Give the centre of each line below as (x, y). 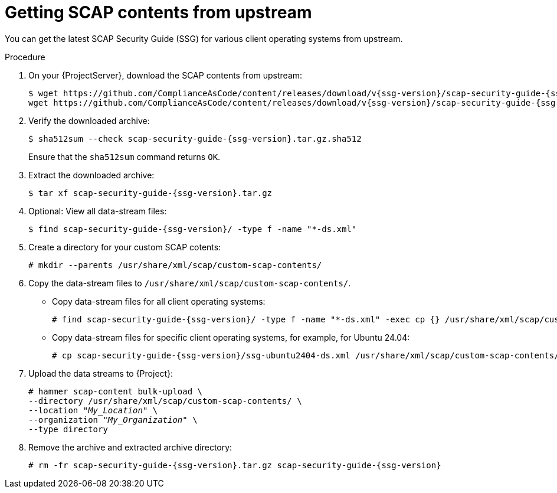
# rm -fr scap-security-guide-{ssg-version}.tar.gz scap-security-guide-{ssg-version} (235, 465)
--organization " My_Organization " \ (113, 419)
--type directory (68, 429)
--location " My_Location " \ (93, 410)
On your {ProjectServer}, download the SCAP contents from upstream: (166, 75)
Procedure (25, 57)
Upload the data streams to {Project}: (101, 373)
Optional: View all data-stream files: (98, 211)
